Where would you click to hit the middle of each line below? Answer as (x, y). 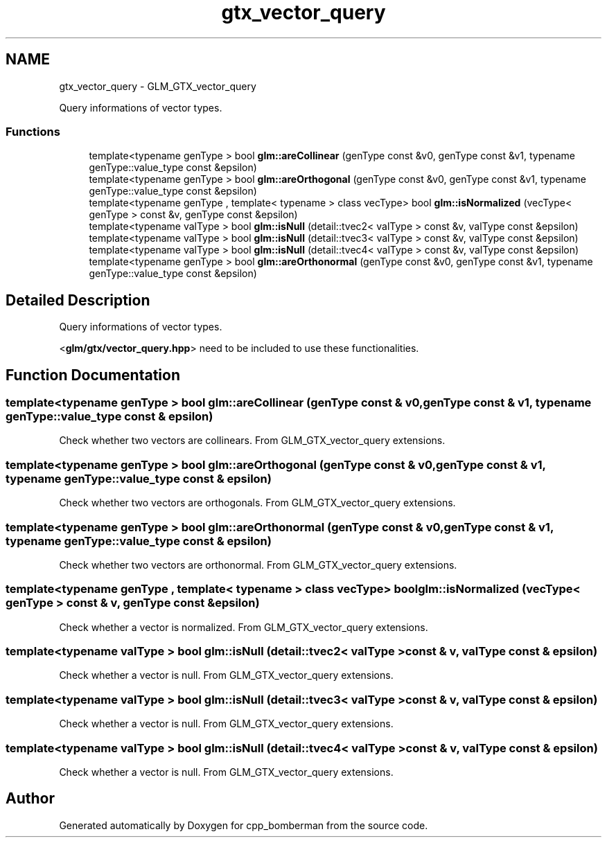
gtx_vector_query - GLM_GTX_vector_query (158, 86)
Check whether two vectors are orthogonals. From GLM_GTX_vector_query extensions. (257, 503)
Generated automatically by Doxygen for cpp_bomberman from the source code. (244, 825)
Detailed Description (78, 300)
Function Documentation (93, 375)
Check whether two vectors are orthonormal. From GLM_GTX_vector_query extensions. (258, 565)
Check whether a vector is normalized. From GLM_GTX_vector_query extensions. (244, 627)
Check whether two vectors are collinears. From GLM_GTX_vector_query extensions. (252, 441)
